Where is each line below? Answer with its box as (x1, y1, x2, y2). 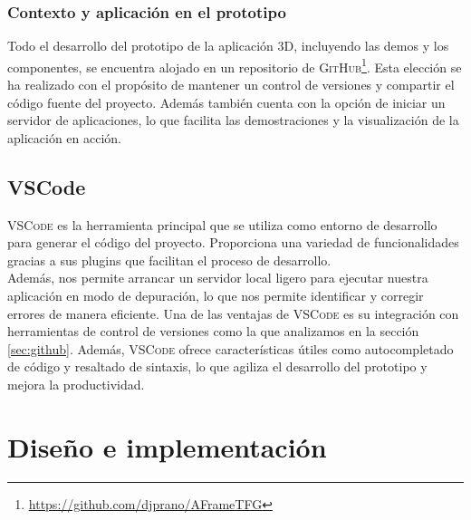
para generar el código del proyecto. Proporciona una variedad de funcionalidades (7, 233, 459, 252)
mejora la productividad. (7, 374, 145, 393)
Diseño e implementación (7, 428, 327, 465)
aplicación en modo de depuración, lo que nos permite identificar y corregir (7, 286, 424, 305)
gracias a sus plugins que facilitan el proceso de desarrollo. (7, 250, 332, 269)
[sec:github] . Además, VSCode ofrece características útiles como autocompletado (7, 339, 454, 358)
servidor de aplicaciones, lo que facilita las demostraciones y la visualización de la (7, 111, 459, 130)
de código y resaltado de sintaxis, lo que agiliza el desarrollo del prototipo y (7, 357, 428, 376)
